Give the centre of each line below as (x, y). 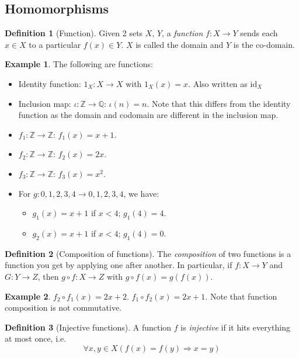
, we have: (141, 193)
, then (48, 276)
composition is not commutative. (63, 307)
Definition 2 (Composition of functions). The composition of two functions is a (148, 253)
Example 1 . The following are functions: (79, 64)
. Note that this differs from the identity (219, 103)
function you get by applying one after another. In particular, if (119, 265)
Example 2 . (28, 296)
